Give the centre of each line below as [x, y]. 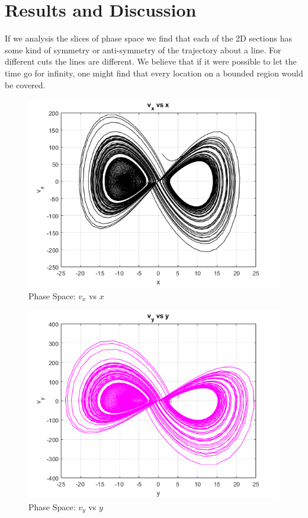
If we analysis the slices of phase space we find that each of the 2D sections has [148, 38]
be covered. [25, 84]
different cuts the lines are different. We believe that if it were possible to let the [151, 61]
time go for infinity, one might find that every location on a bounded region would [154, 73]
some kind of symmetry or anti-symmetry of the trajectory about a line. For [143, 49]
